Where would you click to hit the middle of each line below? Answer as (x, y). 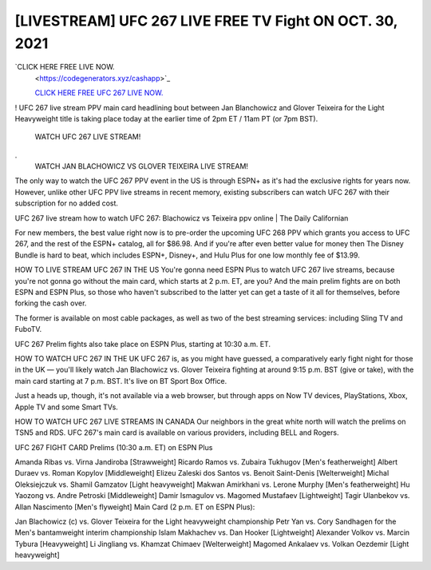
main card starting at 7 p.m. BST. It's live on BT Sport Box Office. (121, 381)
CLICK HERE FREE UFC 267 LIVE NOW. (99, 93)
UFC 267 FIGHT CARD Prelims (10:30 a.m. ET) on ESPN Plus (114, 447)
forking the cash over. (51, 303)
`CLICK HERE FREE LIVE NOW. (65, 67)
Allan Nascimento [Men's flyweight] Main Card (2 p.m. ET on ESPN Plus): (135, 507)
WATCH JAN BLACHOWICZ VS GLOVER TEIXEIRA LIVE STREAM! (142, 166)
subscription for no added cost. (67, 203)
